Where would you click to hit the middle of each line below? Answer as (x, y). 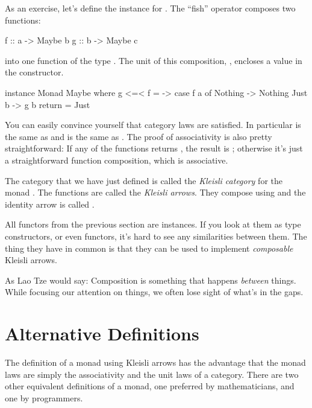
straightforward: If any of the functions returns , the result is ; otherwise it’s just (154, 148)
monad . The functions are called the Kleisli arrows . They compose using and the (155, 192)
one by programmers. (44, 397)
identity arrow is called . (50, 204)
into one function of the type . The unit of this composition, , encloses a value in (154, 60)
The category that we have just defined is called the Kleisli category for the (144, 180)
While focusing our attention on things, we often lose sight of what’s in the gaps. (154, 292)
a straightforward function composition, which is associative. (117, 160)
